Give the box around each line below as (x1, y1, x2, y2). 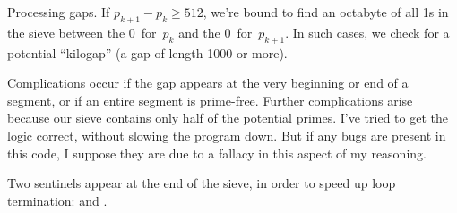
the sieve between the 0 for (7, 22, 157, 41)
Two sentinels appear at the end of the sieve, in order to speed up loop (7, 174, 396, 192)
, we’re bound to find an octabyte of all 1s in (203, 3, 449, 21)
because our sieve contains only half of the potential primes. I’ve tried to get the (7, 108, 448, 127)
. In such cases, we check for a (285, 22, 450, 41)
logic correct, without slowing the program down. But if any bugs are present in (7, 125, 446, 144)
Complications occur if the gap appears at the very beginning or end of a (7, 73, 409, 92)
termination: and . (7, 191, 108, 209)
